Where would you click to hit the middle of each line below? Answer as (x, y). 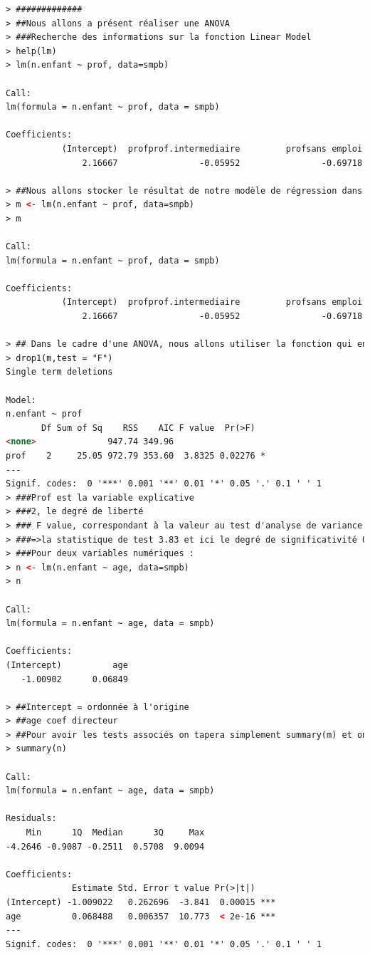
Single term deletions (59, 372)
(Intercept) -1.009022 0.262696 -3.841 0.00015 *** (141, 902)
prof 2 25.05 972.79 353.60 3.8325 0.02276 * (136, 456)
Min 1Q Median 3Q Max (115, 833)
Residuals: (31, 819)
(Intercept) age (67, 665)
